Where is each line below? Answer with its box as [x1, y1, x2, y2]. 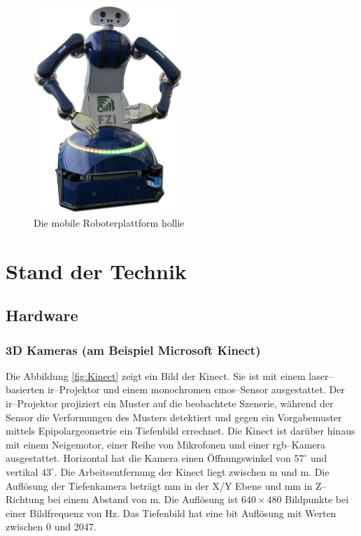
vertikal [6, 464, 38, 479]
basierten [6, 382, 45, 397]
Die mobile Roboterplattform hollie [34, 215, 185, 230]
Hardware [6, 304, 78, 326]
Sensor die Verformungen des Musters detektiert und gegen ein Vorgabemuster [6, 409, 342, 424]
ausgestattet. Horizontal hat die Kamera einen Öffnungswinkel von [6, 451, 291, 465]
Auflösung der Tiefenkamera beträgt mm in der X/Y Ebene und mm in [6, 478, 313, 493]
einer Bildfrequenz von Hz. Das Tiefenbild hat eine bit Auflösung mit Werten [6, 505, 337, 520]
